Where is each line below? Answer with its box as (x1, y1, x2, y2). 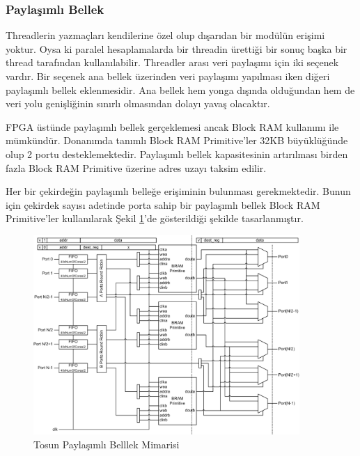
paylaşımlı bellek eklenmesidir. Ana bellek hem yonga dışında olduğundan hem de (6, 82, 355, 97)
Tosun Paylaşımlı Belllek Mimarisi (33, 437, 180, 451)
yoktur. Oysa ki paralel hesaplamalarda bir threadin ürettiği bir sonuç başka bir (6, 41, 347, 56)
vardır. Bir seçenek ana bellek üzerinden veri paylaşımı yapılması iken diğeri (6, 69, 330, 83)
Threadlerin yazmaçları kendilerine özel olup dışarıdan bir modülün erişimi (6, 28, 325, 42)
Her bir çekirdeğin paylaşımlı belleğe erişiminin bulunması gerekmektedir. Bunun (6, 184, 351, 198)
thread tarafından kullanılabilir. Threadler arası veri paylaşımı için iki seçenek (6, 55, 339, 70)
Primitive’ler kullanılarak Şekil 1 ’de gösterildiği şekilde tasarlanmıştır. (6, 211, 304, 226)
